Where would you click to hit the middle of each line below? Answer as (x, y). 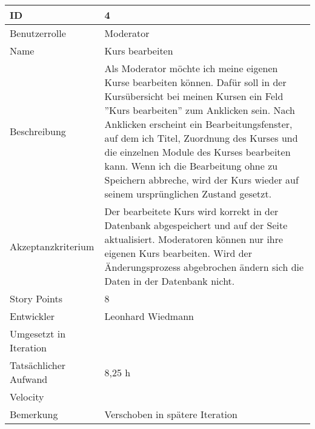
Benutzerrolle (38, 33)
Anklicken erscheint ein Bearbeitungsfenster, (198, 124)
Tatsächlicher (38, 365)
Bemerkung (34, 414)
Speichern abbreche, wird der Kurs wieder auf (201, 180)
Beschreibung (38, 131)
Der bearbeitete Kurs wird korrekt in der (191, 211)
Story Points (36, 298)
